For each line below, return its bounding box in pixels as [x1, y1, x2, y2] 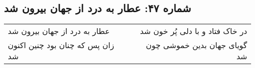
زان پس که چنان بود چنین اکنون [8, 39, 114, 51]
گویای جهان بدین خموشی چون [146, 39, 247, 51]
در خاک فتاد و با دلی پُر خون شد [140, 25, 247, 37]
